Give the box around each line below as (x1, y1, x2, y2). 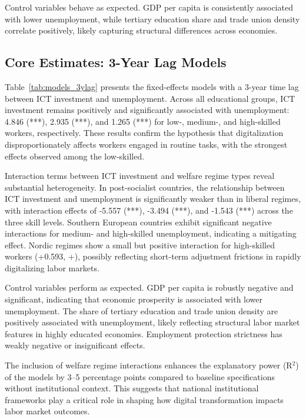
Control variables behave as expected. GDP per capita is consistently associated (5, 1, 293, 13)
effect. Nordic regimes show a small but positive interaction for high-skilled (5, 238, 275, 251)
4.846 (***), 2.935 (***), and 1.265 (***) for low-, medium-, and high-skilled (5, 115, 281, 127)
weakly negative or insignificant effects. (5, 339, 145, 351)
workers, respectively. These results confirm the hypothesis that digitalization (5, 127, 284, 139)
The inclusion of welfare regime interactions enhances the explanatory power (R (5, 359, 292, 371)
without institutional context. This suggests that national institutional (5, 382, 259, 394)
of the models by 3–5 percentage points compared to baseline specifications (5, 370, 275, 383)
